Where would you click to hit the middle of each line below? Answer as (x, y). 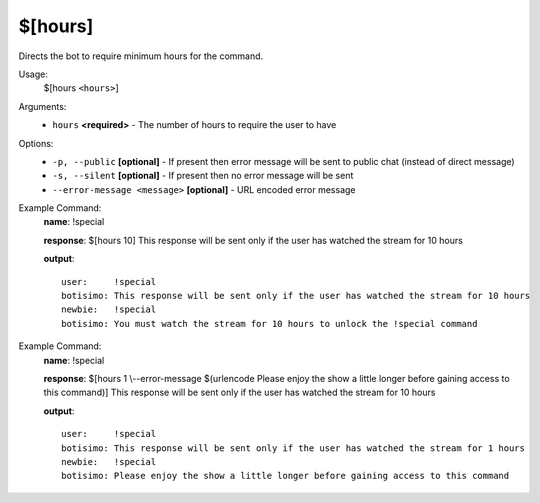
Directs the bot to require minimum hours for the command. (141, 56)
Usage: (33, 74)
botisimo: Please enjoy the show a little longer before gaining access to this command (285, 476)
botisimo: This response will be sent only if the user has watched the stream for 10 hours (296, 296)
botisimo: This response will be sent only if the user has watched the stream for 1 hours (293, 448)
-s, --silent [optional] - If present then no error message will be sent (203, 176)
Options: (36, 143)
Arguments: (42, 106)
